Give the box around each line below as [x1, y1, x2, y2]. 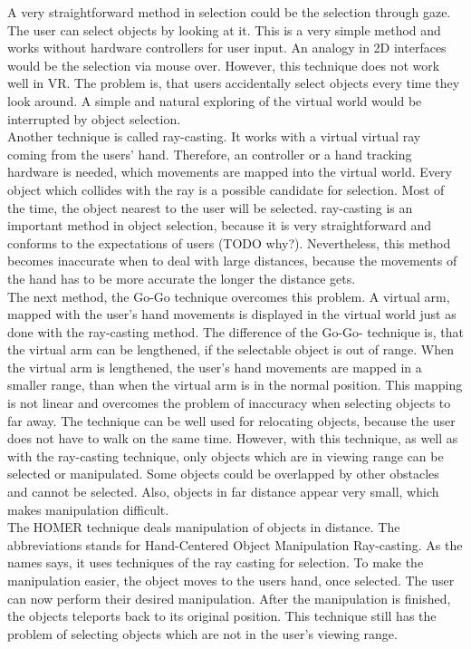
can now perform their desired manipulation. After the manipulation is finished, [7, 588, 451, 607]
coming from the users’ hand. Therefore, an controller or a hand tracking [7, 144, 412, 163]
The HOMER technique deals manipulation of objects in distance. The [7, 518, 400, 537]
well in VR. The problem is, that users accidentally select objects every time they [7, 73, 460, 92]
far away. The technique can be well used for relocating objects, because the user [7, 411, 456, 430]
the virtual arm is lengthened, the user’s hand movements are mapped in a [7, 357, 422, 376]
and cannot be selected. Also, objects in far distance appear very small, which [7, 482, 439, 501]
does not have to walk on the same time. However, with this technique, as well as [7, 429, 458, 448]
